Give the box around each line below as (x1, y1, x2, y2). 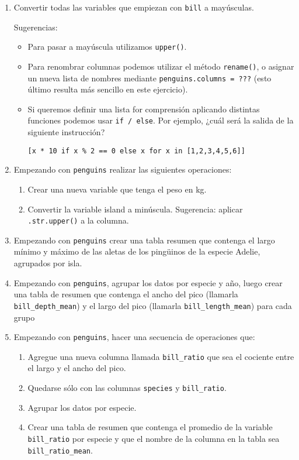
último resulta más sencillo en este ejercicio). (27, 83, 188, 95)
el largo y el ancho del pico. (27, 362, 126, 374)
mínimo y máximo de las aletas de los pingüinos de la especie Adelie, (13, 245, 260, 258)
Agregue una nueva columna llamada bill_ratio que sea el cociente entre (27, 350, 294, 362)
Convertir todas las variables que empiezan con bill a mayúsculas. (13, 1, 254, 13)
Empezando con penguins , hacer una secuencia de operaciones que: (13, 331, 255, 343)
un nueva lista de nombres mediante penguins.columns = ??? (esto (27, 71, 272, 84)
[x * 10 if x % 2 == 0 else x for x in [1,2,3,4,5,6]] (27, 146, 245, 155)
